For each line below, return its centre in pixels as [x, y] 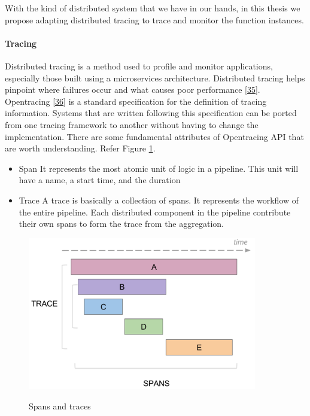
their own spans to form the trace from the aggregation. [121, 224]
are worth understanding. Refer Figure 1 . [80, 148]
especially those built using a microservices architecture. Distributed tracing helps [155, 78]
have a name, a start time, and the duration [100, 180]
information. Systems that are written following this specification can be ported [151, 113]
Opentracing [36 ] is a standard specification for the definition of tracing [136, 101]
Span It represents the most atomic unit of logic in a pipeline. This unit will [159, 168]
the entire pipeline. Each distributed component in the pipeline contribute [155, 212]
